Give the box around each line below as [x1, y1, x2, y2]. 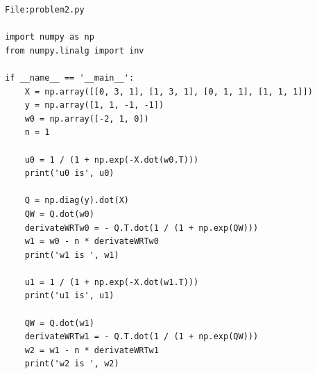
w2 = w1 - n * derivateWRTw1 [24, 345, 159, 355]
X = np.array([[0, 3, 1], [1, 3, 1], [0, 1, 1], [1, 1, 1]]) [24, 86, 313, 97]
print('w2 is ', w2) [24, 359, 119, 369]
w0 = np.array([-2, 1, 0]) [24, 113, 149, 124]
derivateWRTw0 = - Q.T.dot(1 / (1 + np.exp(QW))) [24, 222, 259, 233]
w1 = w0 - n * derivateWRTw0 [24, 236, 159, 247]
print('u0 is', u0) [24, 168, 114, 179]
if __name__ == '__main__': [5, 72, 135, 83]
